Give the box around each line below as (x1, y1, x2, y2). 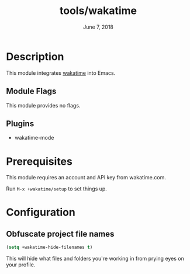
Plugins (6, 119, 34, 129)
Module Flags (6, 86, 57, 96)
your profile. (6, 261, 36, 268)
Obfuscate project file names (6, 229, 115, 239)
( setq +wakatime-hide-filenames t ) (6, 244, 93, 251)
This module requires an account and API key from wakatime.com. (6, 174, 167, 181)
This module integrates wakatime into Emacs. (6, 69, 116, 77)
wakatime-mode (14, 134, 54, 141)
